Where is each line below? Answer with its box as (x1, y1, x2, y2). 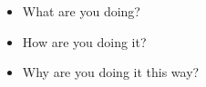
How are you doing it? (22, 32, 147, 51)
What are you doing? (22, 2, 140, 20)
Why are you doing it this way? (22, 63, 200, 82)
